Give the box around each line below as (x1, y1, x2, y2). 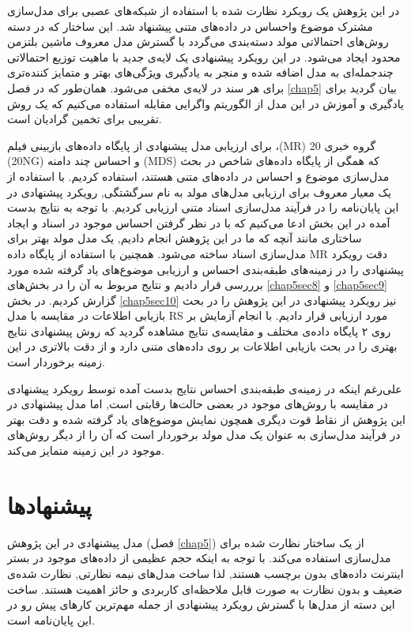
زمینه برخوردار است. (7, 354, 105, 370)
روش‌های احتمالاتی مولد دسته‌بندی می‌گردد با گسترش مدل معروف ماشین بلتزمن (7, 33, 389, 50)
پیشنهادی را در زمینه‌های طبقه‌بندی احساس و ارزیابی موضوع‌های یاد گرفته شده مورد (7, 261, 404, 277)
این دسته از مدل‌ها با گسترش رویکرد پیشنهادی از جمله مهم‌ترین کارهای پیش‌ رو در (7, 596, 395, 613)
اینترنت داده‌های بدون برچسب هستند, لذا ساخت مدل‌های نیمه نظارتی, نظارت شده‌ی (7, 565, 404, 581)
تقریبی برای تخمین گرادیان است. (7, 111, 162, 127)
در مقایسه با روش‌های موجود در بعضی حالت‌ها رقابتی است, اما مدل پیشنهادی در (7, 396, 388, 412)
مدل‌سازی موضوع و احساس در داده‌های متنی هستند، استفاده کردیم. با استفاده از (7, 167, 390, 184)
